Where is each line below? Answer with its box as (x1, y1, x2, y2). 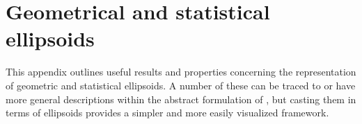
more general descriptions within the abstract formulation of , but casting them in (6, 91, 356, 106)
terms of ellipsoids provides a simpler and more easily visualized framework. (6, 105, 329, 120)
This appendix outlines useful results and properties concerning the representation (6, 64, 356, 79)
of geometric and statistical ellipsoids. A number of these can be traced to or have (6, 78, 356, 92)
